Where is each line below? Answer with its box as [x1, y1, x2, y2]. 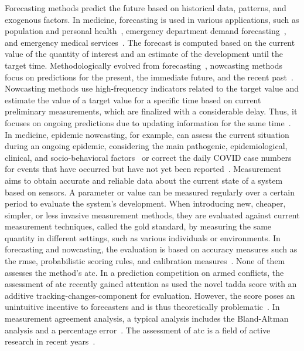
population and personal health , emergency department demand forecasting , [5, 25, 286, 37]
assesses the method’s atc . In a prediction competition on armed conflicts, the [5, 266, 284, 278]
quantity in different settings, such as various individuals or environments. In [5, 231, 281, 244]
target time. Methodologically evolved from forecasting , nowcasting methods [5, 59, 283, 71]
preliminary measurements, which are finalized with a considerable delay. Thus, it [5, 105, 298, 117]
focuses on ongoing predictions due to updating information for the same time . [5, 116, 291, 129]
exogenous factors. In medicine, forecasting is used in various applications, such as [5, 13, 299, 25]
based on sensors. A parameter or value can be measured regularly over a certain [5, 185, 295, 198]
